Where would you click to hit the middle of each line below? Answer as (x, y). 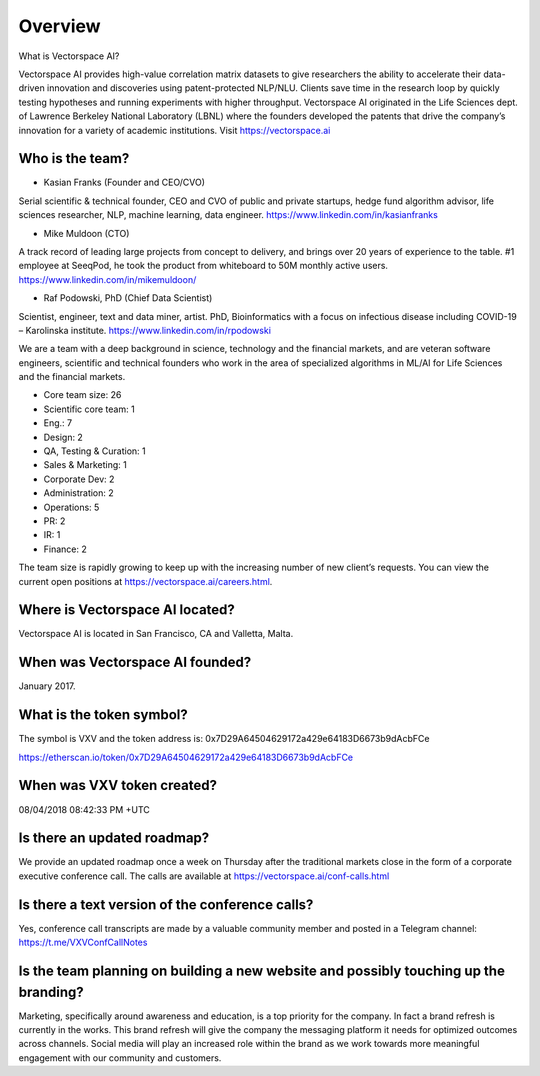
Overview (59, 26)
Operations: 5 (71, 507)
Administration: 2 (78, 493)
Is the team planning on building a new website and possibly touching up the (261, 970)
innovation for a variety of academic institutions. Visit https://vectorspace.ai (174, 130)
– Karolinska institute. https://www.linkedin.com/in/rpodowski (145, 330)
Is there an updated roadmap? (114, 838)
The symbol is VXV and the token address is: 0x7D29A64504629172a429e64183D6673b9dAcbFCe (224, 739)
